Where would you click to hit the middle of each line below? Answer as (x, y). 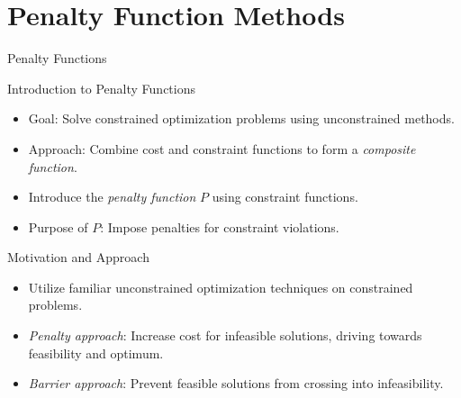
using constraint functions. (285, 197)
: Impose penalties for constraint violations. (220, 226)
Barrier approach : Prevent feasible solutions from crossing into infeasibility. (236, 383)
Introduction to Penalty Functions (101, 88)
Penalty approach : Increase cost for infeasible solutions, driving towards (225, 335)
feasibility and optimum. (96, 353)
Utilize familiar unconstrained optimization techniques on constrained (221, 287)
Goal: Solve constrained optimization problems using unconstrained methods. (241, 118)
